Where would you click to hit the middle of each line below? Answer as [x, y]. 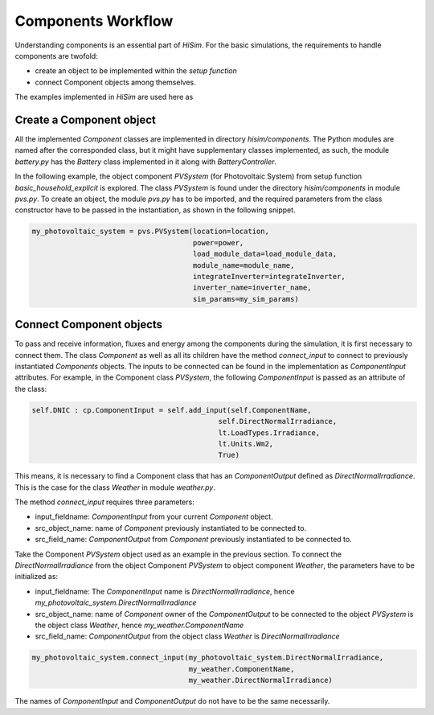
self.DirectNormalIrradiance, [278, 421]
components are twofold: [56, 55]
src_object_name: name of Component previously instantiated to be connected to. [171, 528]
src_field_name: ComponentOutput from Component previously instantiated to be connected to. [194, 540]
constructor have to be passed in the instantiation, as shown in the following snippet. [156, 210]
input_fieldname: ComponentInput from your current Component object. [154, 517]
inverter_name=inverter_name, [252, 288]
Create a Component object [85, 119]
